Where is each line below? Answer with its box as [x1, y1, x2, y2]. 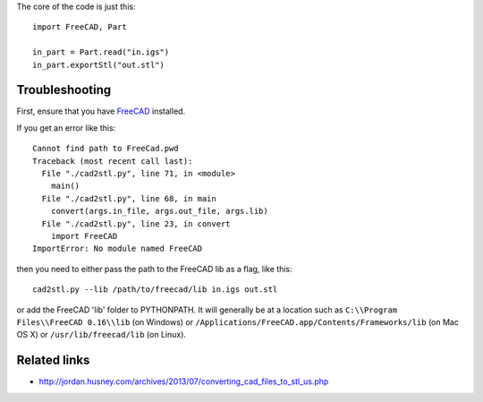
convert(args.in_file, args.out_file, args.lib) [50, 206, 268, 217]
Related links [16, 353, 90, 368]
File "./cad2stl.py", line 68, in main [41, 193, 216, 203]
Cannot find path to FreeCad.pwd [32, 143, 179, 154]
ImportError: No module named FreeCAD [32, 244, 203, 254]
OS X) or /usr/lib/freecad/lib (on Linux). [16, 329, 187, 340]
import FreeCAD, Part [32, 22, 127, 32]
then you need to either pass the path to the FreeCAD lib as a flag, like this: [16, 263, 292, 274]
